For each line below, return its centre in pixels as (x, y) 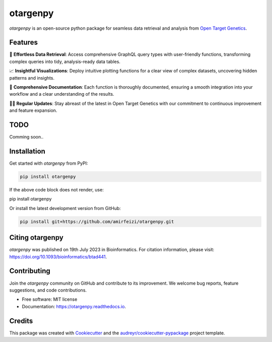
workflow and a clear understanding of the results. (62, 94)
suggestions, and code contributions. (48, 290)
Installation (27, 151)
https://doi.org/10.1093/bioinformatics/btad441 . (58, 256)
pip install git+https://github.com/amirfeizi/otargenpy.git (97, 221)
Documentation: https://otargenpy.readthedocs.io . (74, 306)
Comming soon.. (26, 137)
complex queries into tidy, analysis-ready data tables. (65, 61)
